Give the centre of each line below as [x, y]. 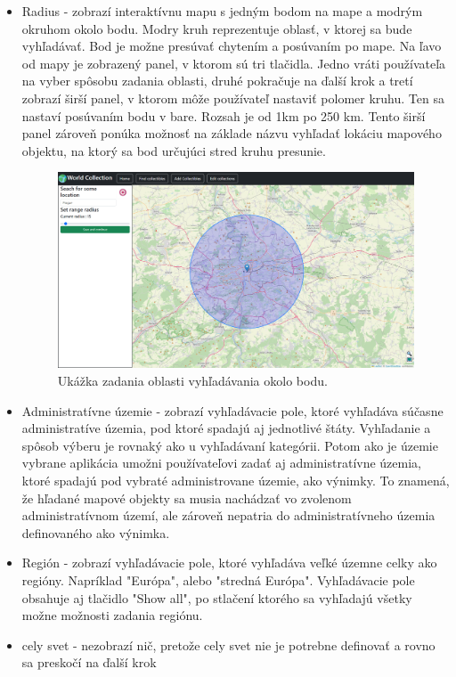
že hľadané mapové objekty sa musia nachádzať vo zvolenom [187, 498]
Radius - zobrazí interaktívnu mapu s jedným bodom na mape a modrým [222, 11]
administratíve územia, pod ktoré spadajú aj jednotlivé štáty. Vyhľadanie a [226, 428]
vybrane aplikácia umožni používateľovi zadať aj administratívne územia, [221, 463]
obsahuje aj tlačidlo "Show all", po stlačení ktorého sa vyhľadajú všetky [217, 597]
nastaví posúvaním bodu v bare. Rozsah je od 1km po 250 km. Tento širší [224, 115]
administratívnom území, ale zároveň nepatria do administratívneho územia [228, 515]
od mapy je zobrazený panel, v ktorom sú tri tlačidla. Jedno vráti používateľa [234, 63]
